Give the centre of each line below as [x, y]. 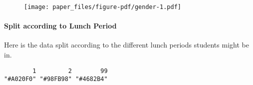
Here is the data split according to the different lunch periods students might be [126, 45]
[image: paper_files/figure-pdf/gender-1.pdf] [103, 7]
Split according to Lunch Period [60, 26]
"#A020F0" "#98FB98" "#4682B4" [56, 79]
